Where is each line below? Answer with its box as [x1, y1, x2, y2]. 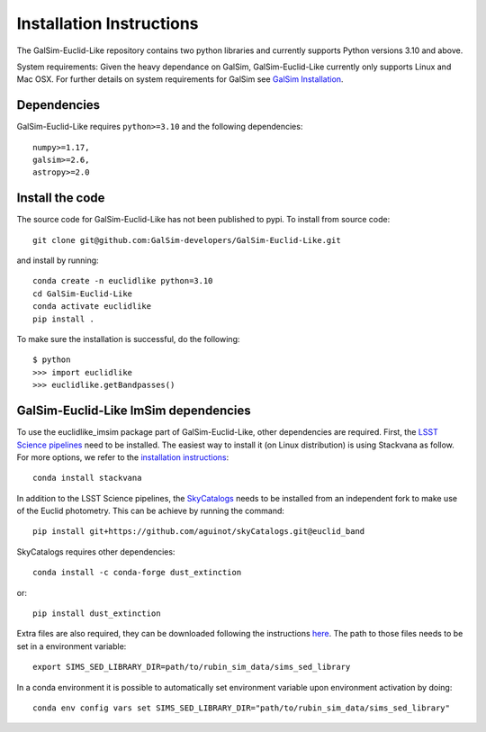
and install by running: [16, 255, 99, 266]
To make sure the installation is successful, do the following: [16, 334, 240, 345]
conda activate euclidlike [32, 302, 152, 312]
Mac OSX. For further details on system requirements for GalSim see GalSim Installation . [16, 74, 344, 85]
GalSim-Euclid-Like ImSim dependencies [16, 403, 251, 419]
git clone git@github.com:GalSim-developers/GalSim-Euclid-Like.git [32, 235, 341, 245]
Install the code [16, 190, 105, 206]
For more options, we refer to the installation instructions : [16, 451, 229, 463]
